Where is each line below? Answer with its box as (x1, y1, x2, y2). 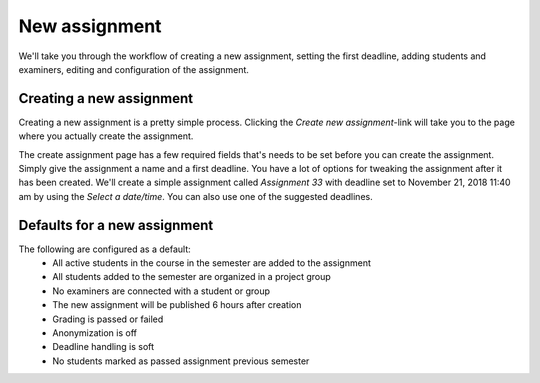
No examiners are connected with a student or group (52, 285, 270, 297)
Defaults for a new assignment (18, 216, 214, 234)
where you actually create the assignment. (18, 130, 194, 142)
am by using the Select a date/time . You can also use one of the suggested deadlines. (18, 190, 374, 202)
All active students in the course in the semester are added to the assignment (52, 257, 372, 269)
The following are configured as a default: (18, 243, 191, 255)
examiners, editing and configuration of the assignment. (18, 63, 250, 75)
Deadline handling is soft (52, 341, 155, 353)
